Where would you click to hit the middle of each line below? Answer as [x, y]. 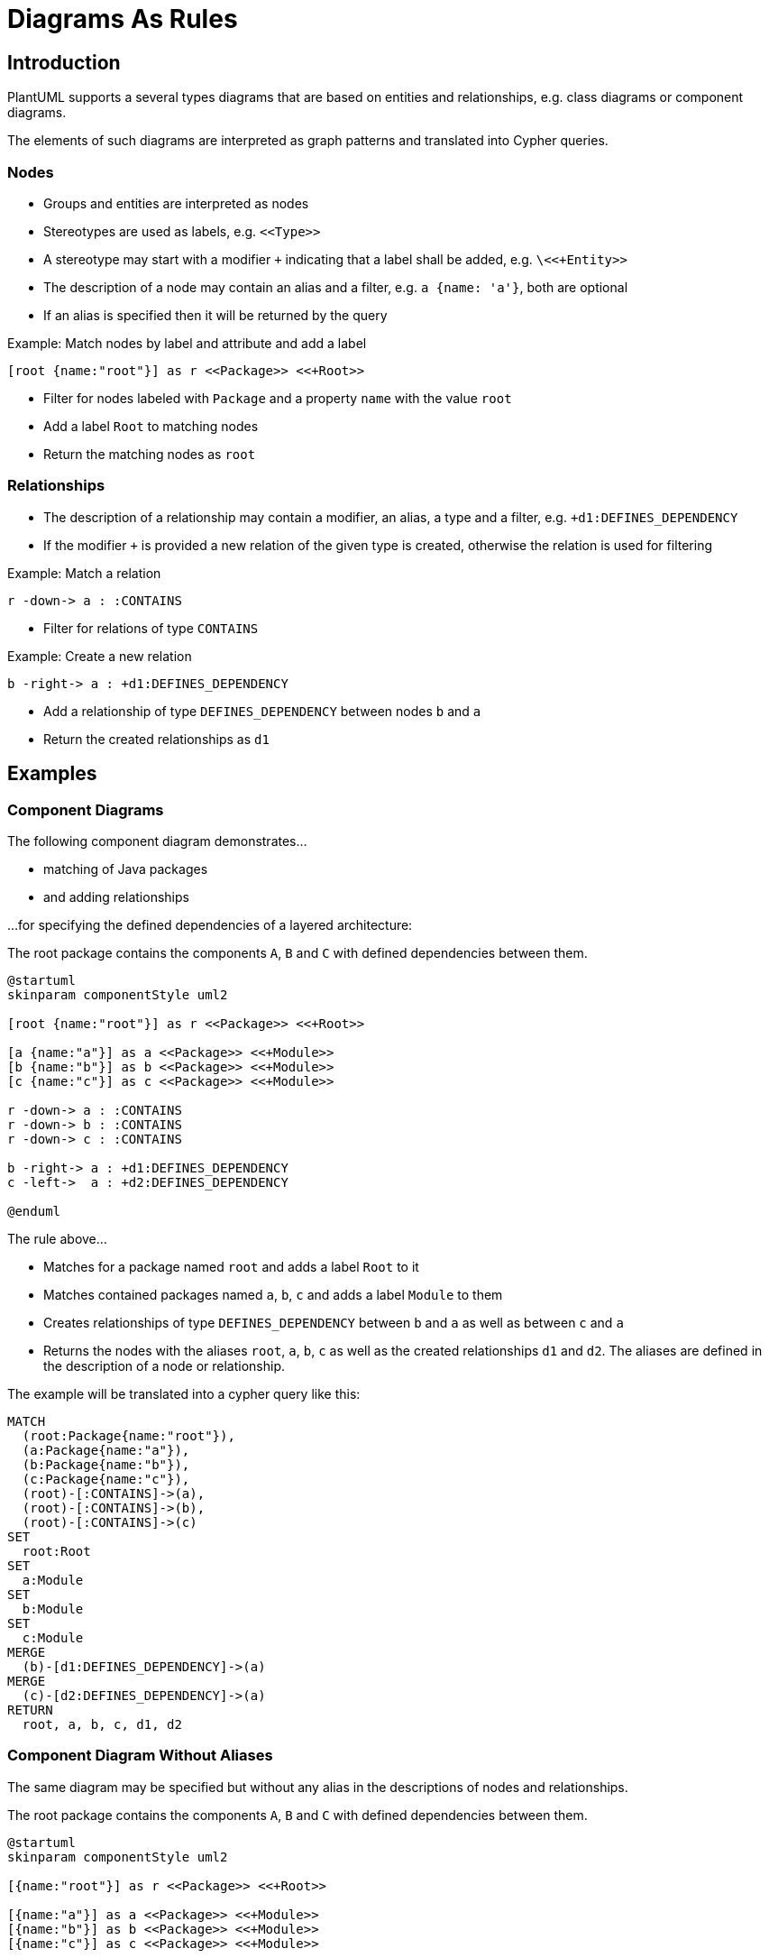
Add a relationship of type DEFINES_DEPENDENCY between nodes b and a [262, 711]
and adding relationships [116, 896]
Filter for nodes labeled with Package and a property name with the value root [278, 398]
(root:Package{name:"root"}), [128, 1435]
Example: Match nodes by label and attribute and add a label [187, 343]
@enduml [34, 1211]
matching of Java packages [126, 869]
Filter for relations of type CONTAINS [151, 628]
